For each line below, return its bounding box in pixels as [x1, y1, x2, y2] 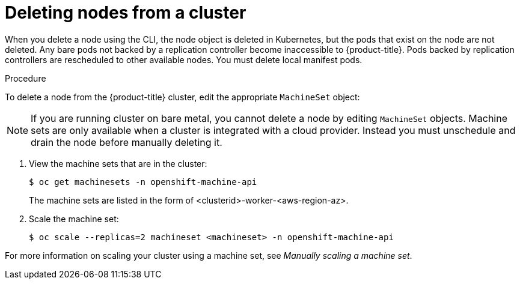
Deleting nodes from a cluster [5, 2, 246, 23]
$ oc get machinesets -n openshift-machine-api [29, 177, 257, 187]
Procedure [5, 73, 46, 83]
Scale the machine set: [29, 213, 119, 224]
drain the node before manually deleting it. [31, 136, 222, 148]
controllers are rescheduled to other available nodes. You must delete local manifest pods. [5, 54, 362, 65]
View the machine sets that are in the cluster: [29, 158, 207, 169]
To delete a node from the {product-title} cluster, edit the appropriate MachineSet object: [5, 91, 360, 102]
